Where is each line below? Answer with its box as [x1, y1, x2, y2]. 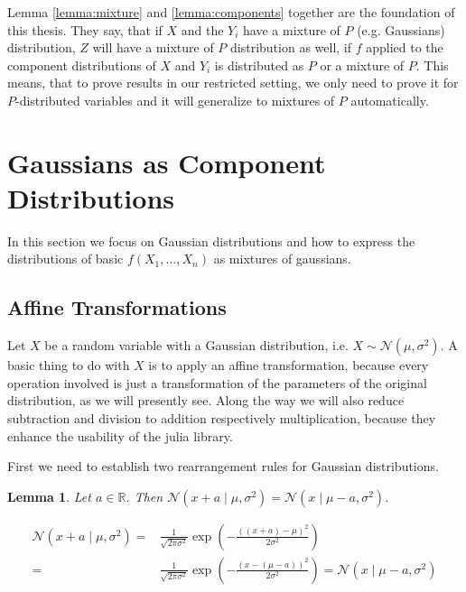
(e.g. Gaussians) [357, 20, 445, 39]
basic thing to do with [7, 356, 130, 375]
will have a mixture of [92, 38, 214, 57]
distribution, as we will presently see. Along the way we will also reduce [7, 391, 405, 410]
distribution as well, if [230, 38, 352, 57]
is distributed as [214, 55, 304, 74]
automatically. [350, 90, 429, 109]
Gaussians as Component [7, 143, 326, 180]
